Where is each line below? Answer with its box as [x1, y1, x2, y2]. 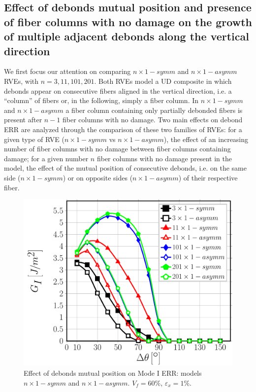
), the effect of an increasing [163, 134, 249, 144]
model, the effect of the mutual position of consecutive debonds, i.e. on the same [4, 163, 247, 173]
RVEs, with [4, 75, 39, 86]
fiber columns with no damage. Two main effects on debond [63, 114, 243, 125]
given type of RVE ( [4, 134, 64, 144]
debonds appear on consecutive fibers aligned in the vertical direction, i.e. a [4, 85, 232, 96]
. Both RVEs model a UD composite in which [94, 75, 232, 86]
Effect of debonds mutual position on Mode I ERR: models [24, 367, 202, 378]
